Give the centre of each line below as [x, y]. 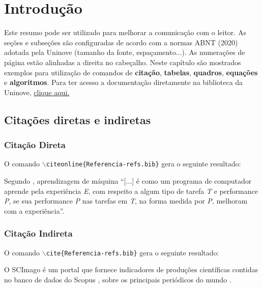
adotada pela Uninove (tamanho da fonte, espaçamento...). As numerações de [125, 52]
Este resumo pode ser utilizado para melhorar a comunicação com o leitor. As [125, 32]
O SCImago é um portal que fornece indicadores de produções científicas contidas [131, 269]
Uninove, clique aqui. [37, 92]
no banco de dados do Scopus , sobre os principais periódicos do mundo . [118, 279]
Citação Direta [35, 144]
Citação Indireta [38, 233]
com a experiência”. [34, 210]
